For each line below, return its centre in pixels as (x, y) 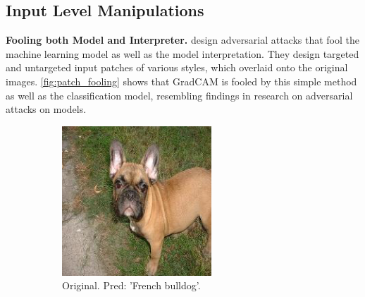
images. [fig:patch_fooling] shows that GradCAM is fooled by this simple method (181, 81)
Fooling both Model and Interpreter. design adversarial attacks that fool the (182, 40)
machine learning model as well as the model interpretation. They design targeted (182, 53)
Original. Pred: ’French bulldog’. (131, 285)
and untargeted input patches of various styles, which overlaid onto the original (177, 67)
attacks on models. (46, 109)
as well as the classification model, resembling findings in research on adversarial (179, 95)
